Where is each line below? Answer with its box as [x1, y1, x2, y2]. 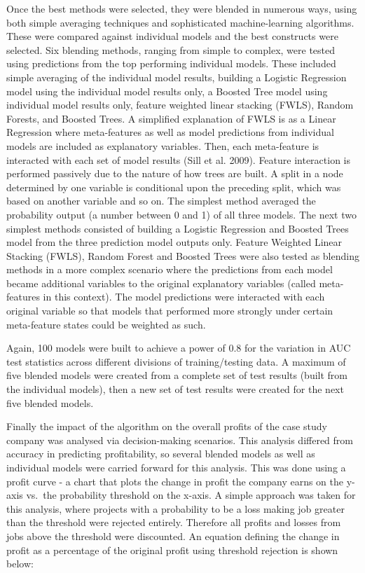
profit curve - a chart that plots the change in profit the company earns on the [6, 474, 344, 488]
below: [6, 556, 34, 571]
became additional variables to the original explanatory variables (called [6, 275, 316, 290]
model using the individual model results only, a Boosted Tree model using [6, 83, 328, 98]
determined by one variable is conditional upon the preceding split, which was [6, 179, 341, 194]
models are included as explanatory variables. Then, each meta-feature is [6, 138, 319, 153]
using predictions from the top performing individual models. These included [6, 56, 336, 71]
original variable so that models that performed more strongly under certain [6, 303, 333, 318]
